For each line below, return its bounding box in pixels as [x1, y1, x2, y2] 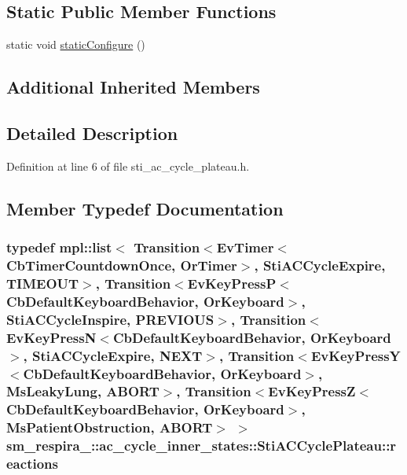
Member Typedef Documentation [6, 196, 284, 220]
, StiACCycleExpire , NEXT [23, 345, 203, 365]
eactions [6, 454, 58, 473]
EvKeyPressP [187, 273, 277, 293]
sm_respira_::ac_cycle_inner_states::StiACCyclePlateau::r [6, 436, 397, 455]
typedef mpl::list [6, 237, 112, 257]
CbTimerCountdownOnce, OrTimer [6, 256, 237, 274]
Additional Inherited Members [6, 75, 260, 99]
